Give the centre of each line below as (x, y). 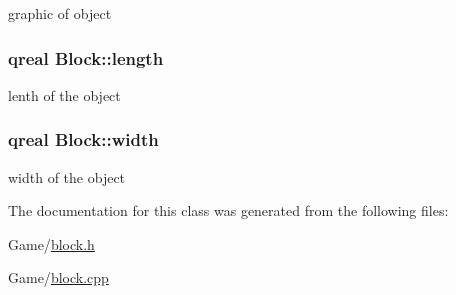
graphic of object (60, 13)
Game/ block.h (51, 243)
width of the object (67, 176)
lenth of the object (64, 94)
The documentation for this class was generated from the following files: (228, 210)
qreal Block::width (83, 139)
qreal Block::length (86, 57)
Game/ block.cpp (58, 277)
